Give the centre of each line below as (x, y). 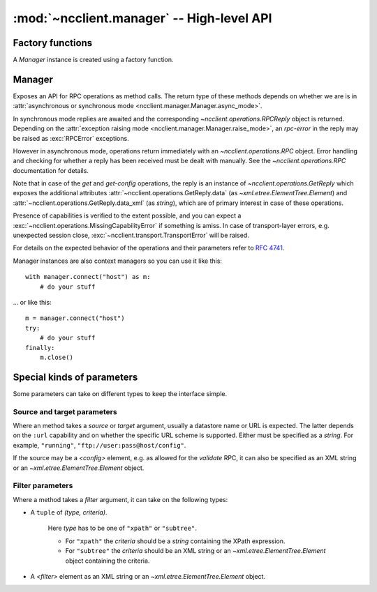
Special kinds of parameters (75, 377)
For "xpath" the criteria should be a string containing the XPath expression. (175, 541)
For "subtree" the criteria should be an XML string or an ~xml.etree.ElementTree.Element (195, 551)
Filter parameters (43, 486)
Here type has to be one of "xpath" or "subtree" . (122, 528)
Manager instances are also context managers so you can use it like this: (118, 261)
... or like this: (32, 302)
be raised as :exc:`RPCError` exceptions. (71, 138)
